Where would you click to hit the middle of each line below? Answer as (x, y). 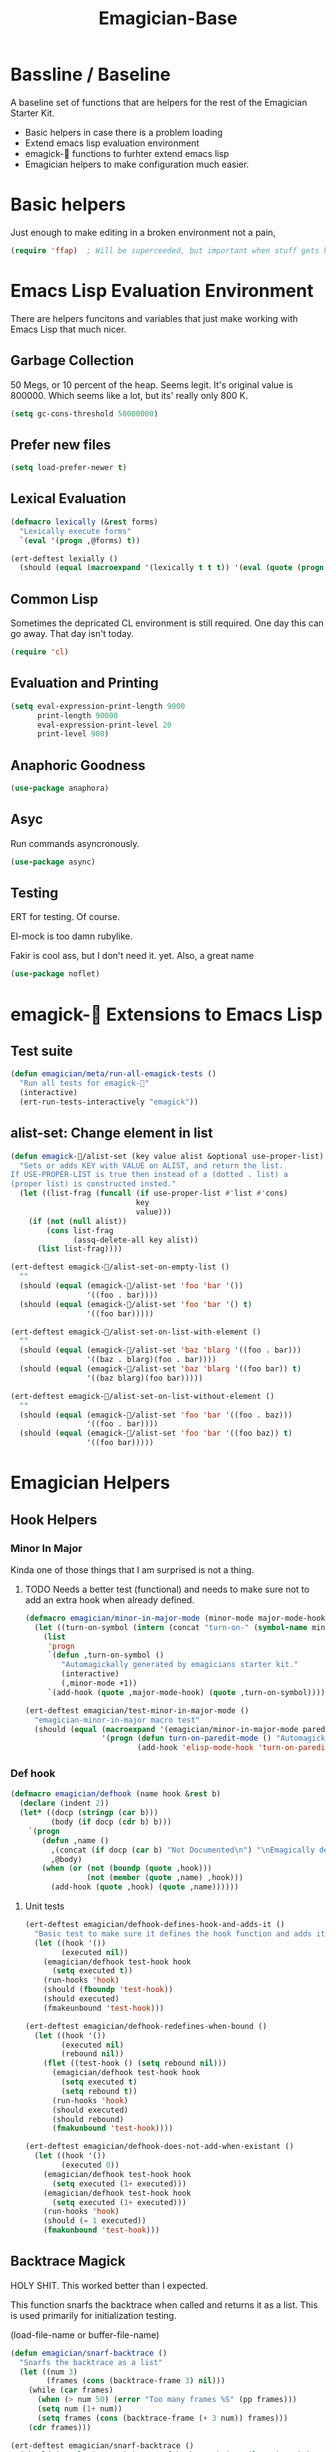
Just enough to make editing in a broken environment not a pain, (143, 232)
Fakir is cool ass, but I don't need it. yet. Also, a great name (132, 956)
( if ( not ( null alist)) (78, 1221)
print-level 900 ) (73, 734)
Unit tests (44, 1906)
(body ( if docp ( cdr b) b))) (111, 1822)
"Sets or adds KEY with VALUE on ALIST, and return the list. (151, 1165)
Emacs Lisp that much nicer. (68, 329)
